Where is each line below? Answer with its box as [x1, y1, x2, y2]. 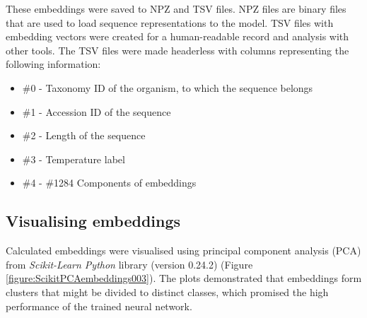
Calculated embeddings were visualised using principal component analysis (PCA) [6, 243, 361, 258]
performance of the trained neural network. [6, 298, 192, 313]
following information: [6, 57, 101, 71]
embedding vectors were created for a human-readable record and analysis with [6, 29, 349, 44]
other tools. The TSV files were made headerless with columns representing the [6, 42, 349, 57]
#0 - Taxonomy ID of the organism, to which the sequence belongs [22, 80, 313, 95]
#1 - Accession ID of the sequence [22, 104, 171, 119]
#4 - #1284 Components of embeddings [22, 175, 197, 190]
